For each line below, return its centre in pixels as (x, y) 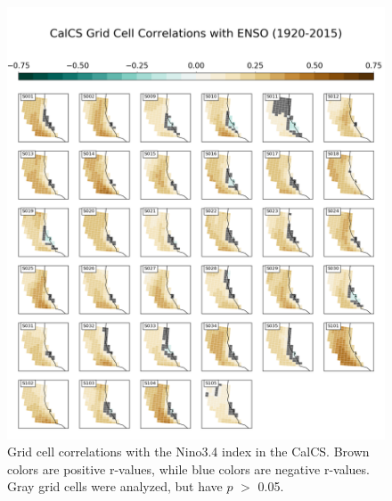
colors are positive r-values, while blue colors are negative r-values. (188, 468)
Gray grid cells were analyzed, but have (115, 486)
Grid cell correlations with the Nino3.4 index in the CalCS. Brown (188, 452)
